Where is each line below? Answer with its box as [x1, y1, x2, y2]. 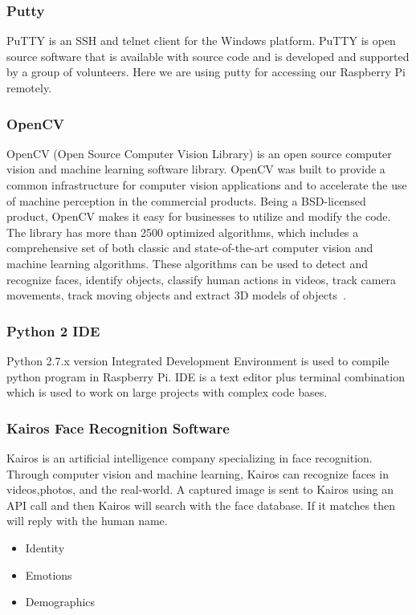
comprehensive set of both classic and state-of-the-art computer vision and [6, 239, 373, 256]
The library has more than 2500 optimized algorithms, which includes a [6, 223, 359, 240]
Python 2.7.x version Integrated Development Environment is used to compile [6, 352, 389, 369]
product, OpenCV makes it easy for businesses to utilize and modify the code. [6, 208, 391, 225]
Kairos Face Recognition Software [6, 417, 230, 438]
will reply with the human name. [6, 512, 168, 529]
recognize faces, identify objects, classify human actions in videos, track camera [6, 271, 397, 287]
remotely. [6, 79, 52, 96]
